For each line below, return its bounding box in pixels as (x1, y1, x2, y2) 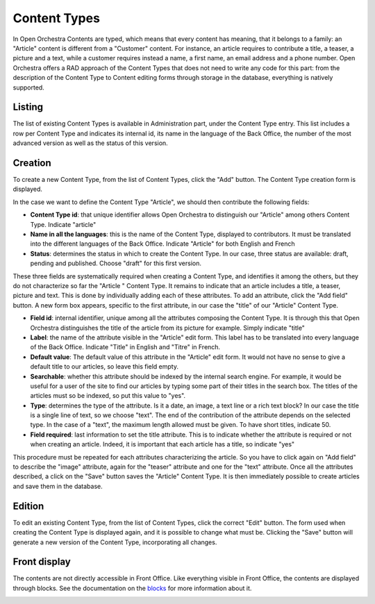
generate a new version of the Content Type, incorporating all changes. (12, 538, 217, 546)
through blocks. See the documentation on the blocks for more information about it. (12, 584, 252, 592)
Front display (12, 556, 71, 568)
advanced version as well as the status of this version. (12, 139, 168, 147)
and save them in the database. (12, 482, 103, 490)
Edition (12, 500, 44, 512)
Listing (12, 101, 44, 113)
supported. (12, 83, 44, 92)
